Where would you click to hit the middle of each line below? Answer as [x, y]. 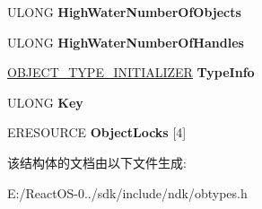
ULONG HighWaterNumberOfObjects [124, 12]
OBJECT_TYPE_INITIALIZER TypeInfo [131, 72]
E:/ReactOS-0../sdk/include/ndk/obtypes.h [127, 192]
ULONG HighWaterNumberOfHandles [126, 42]
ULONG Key [45, 102]
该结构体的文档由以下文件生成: [97, 162]
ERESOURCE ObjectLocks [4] [97, 132]
